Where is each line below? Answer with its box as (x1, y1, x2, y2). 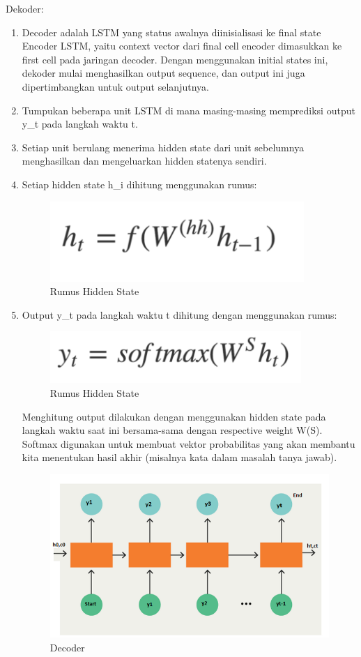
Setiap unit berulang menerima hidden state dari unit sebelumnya (22, 139, 305, 154)
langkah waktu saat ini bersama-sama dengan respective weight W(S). (22, 423, 323, 437)
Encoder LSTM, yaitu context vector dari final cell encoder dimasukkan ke (22, 38, 342, 53)
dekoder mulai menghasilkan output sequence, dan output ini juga (22, 66, 305, 80)
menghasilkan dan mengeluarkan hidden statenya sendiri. (22, 153, 267, 168)
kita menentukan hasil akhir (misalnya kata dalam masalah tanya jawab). (22, 450, 337, 465)
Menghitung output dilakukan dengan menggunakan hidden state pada (22, 409, 326, 423)
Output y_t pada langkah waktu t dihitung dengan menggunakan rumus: (22, 307, 337, 322)
